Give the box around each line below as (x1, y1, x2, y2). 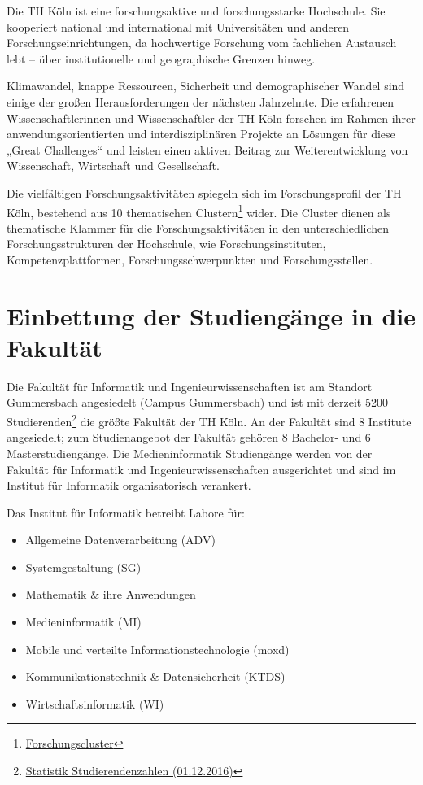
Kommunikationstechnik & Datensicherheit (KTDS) (25, 668, 286, 685)
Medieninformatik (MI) (25, 613, 142, 630)
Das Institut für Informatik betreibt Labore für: (7, 504, 245, 521)
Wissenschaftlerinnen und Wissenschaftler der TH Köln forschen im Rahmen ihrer (7, 109, 416, 126)
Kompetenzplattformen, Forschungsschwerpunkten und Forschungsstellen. (7, 251, 373, 268)
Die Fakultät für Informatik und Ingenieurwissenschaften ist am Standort (7, 377, 373, 395)
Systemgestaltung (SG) (25, 558, 142, 575)
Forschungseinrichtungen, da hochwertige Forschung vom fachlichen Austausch (7, 34, 397, 51)
